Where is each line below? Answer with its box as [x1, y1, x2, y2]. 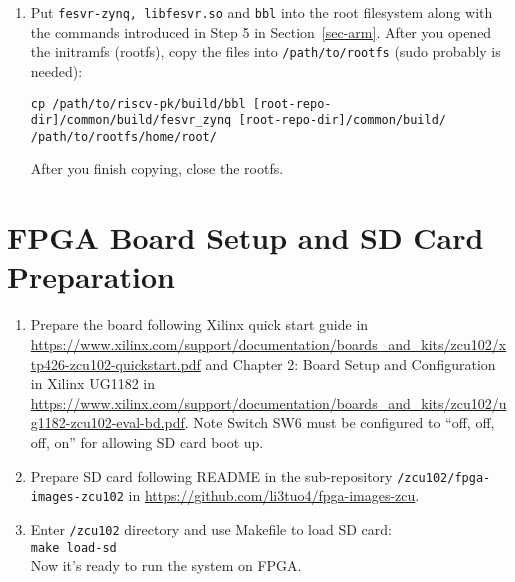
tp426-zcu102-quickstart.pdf [30, 353, 201, 374]
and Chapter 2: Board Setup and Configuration [205, 353, 496, 374]
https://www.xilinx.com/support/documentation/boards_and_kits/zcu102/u [30, 392, 507, 413]
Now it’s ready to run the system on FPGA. [30, 555, 302, 576]
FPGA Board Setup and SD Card [7, 217, 484, 258]
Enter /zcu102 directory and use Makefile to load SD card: [30, 518, 392, 539]
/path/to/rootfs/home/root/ [30, 129, 217, 144]
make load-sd [30, 540, 117, 555]
